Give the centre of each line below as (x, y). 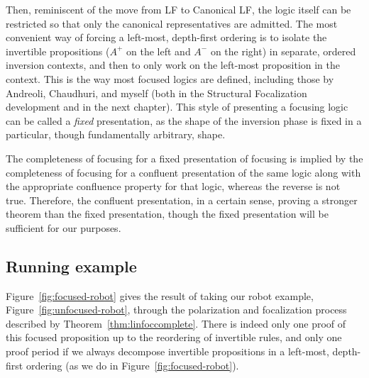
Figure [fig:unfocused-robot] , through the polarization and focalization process (176, 310)
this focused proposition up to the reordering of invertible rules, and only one (174, 337)
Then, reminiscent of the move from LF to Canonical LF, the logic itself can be (178, 9)
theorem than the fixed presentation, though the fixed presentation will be (167, 214)
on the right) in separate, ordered (283, 51)
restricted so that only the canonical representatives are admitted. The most (172, 23)
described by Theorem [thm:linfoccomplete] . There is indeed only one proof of (176, 323)
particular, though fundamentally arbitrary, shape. (116, 134)
